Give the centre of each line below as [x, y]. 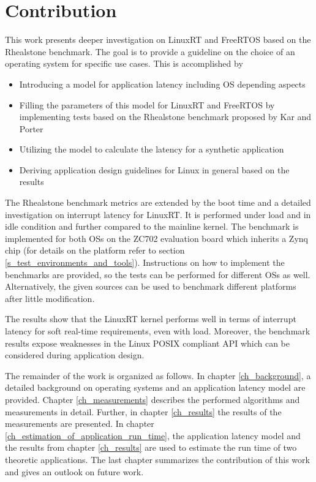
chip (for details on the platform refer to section [95, 250]
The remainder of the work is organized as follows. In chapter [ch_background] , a [158, 375]
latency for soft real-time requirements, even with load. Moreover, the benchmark [158, 331]
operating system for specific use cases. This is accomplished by [124, 63]
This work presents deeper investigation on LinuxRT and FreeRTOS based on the [158, 40]
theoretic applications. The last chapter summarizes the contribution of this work [157, 459]
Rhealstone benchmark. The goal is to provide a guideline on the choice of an [150, 51]
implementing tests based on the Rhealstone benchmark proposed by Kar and [165, 117]
